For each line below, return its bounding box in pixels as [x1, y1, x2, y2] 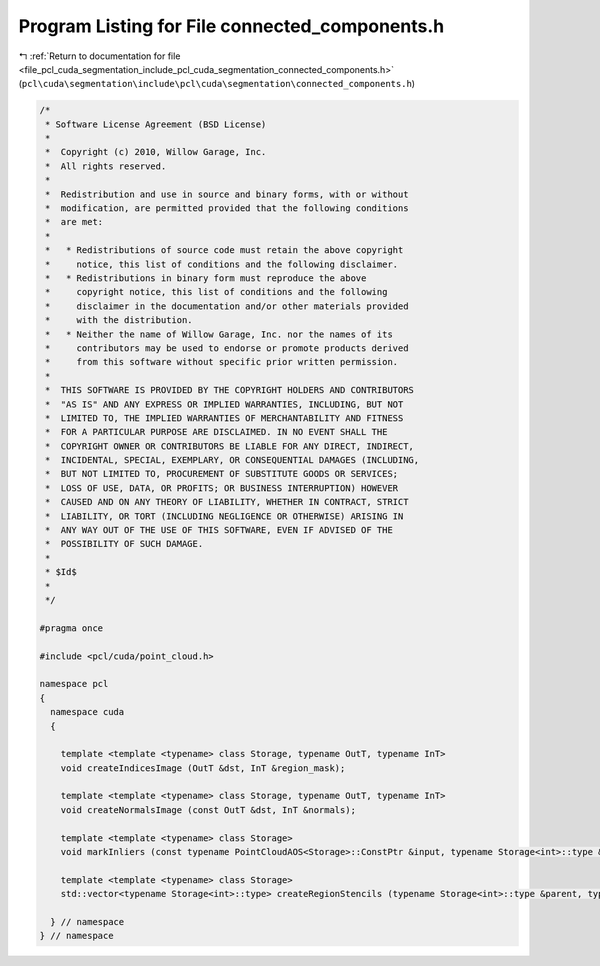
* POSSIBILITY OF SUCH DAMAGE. [45, 538, 204, 550]
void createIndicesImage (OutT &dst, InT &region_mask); [60, 762, 346, 774]
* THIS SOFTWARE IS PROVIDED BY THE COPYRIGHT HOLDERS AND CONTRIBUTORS [45, 385, 415, 396]
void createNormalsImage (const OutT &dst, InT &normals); [60, 804, 357, 815]
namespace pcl [39, 678, 109, 690]
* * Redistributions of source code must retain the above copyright [45, 245, 404, 256]
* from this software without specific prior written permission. [45, 356, 399, 368]
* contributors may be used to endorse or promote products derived [45, 342, 409, 354]
